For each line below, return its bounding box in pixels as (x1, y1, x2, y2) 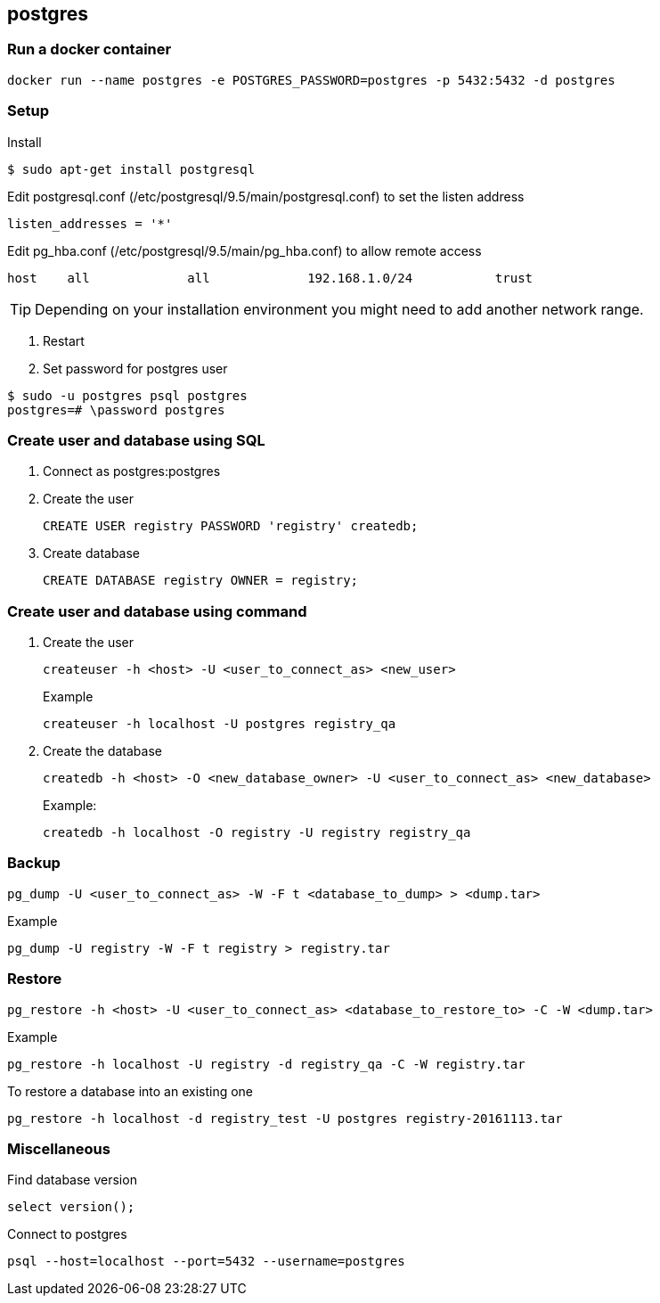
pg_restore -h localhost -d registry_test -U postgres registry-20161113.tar (7, 1110, 563, 1126)
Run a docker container (7, 40, 172, 59)
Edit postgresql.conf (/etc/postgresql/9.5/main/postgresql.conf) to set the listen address (7, 188, 525, 204)
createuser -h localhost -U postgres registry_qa (43, 717, 396, 732)
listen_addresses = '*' (7, 216, 173, 231)
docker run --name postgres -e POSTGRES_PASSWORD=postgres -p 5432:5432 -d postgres (7, 72, 615, 87)
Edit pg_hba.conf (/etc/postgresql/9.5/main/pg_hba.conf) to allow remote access (7, 242, 482, 258)
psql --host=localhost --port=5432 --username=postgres (7, 1254, 405, 1269)
